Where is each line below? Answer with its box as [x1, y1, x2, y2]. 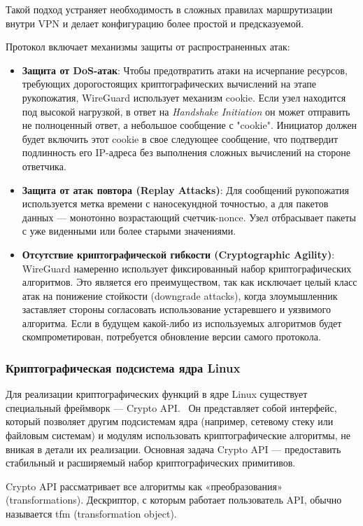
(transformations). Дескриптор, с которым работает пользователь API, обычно [6, 492, 342, 507]
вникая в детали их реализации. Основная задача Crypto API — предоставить [6, 441, 341, 456]
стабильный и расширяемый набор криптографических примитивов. [6, 455, 296, 470]
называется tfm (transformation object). [6, 506, 177, 521]
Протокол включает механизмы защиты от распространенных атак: [6, 39, 290, 54]
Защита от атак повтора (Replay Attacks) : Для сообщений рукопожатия [22, 182, 349, 197]
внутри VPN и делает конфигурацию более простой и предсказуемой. [6, 15, 304, 30]
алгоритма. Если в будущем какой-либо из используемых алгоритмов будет [22, 315, 342, 330]
